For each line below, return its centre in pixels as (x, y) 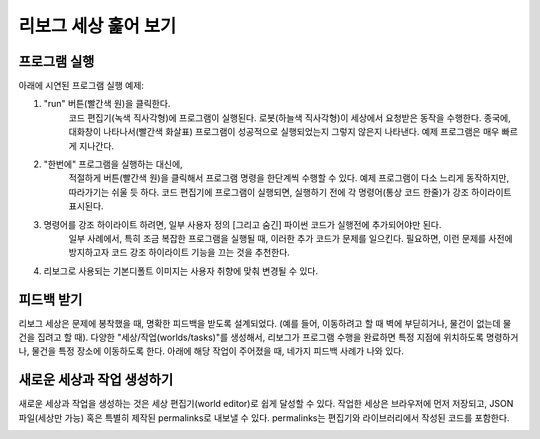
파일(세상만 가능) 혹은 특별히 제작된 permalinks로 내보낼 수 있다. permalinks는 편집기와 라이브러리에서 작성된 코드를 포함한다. (264, 417)
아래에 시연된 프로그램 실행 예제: (81, 86)
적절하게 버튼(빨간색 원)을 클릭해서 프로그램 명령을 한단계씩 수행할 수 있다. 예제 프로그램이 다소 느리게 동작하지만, (289, 178)
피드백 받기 (50, 299)
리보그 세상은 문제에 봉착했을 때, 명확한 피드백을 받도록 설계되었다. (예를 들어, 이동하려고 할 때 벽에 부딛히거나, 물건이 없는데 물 (265, 323)
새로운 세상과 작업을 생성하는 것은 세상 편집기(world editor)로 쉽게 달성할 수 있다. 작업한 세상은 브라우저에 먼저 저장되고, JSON (266, 404)
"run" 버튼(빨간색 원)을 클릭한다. (107, 104)
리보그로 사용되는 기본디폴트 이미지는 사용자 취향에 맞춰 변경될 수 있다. (181, 271)
